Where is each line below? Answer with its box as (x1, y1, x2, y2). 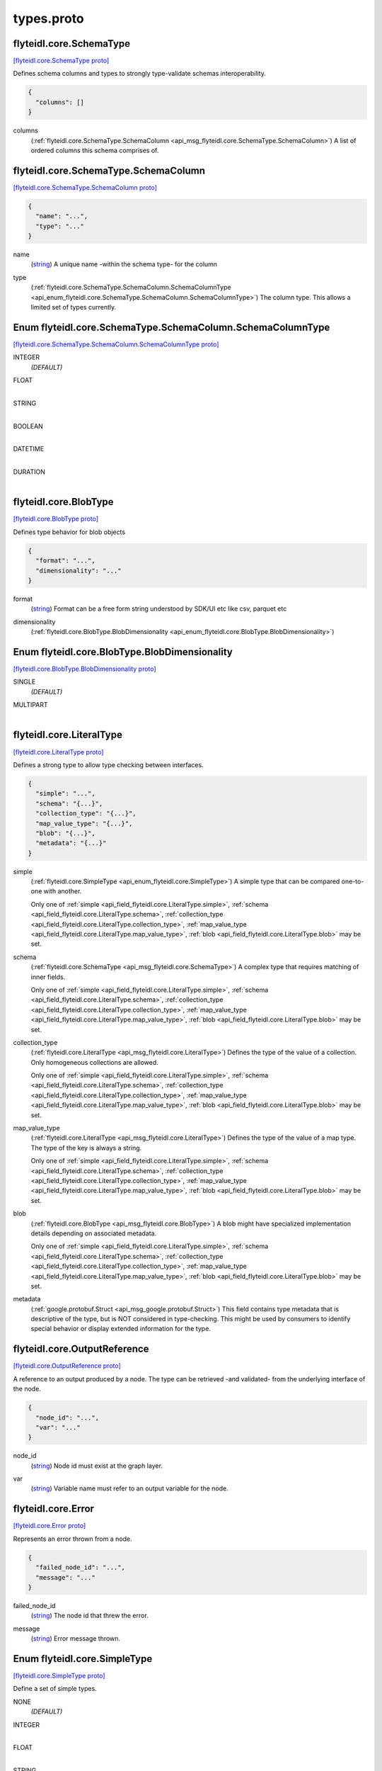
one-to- (341, 877, 364, 885)
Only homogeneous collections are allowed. (30, 1058, 158, 1066)
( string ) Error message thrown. (30, 1634, 120, 1643)
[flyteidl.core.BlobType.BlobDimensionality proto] (13, 664, 156, 673)
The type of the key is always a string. (30, 1143, 142, 1152)
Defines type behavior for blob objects (13, 528, 126, 536)
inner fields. (30, 973, 66, 981)
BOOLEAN (13, 421, 44, 430)
